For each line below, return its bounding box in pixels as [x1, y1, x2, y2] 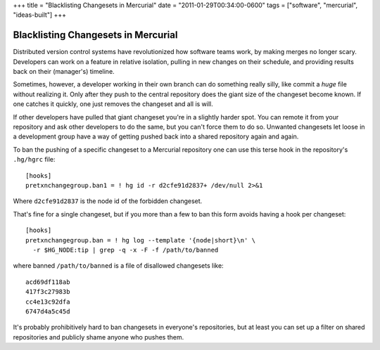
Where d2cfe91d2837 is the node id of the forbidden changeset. [13, 197, 203, 205]
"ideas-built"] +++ [13, 11, 67, 19]
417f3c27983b [25, 288, 70, 296]
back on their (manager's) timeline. [13, 67, 115, 76]
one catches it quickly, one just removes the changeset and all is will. [13, 100, 214, 108]
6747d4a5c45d [25, 307, 70, 316]
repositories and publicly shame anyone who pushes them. [13, 332, 184, 341]
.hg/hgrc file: [13, 155, 56, 164]
